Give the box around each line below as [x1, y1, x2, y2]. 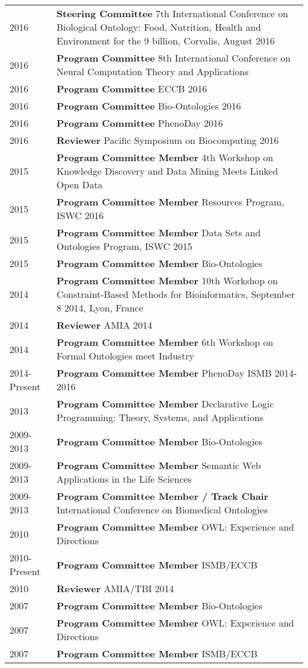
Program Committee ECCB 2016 [56, 82, 207, 95]
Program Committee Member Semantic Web [56, 458, 261, 472]
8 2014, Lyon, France [56, 301, 143, 314]
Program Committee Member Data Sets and [56, 226, 261, 239]
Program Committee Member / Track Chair [56, 489, 269, 503]
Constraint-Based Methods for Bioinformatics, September [56, 287, 295, 301]
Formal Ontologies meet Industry [56, 349, 194, 362]
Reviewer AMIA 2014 [56, 318, 152, 332]
